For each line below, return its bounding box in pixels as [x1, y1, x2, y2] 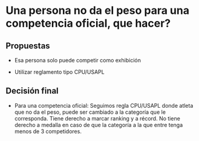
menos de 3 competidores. [14, 128, 82, 135]
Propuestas [5, 41, 50, 51]
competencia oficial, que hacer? [5, 16, 171, 30]
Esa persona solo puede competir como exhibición [14, 57, 142, 64]
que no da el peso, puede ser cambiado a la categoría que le [14, 108, 166, 116]
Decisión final [5, 86, 59, 96]
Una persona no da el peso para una [5, 4, 190, 18]
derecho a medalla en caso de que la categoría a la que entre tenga [14, 121, 183, 128]
